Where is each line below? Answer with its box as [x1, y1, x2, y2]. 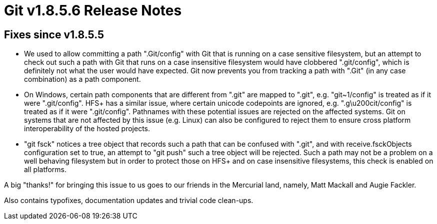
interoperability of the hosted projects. [24, 124, 150, 133]
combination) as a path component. [24, 75, 141, 84]
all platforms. [24, 165, 66, 174]
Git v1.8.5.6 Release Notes [4, 2, 182, 19]
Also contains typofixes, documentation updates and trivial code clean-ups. [4, 196, 253, 205]
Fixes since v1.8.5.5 [4, 28, 104, 41]
